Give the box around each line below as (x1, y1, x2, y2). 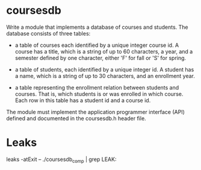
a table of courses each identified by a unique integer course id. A (14, 41, 179, 49)
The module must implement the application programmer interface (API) (6, 108, 185, 115)
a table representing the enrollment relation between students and (14, 83, 179, 91)
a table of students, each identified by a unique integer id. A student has (14, 65, 194, 73)
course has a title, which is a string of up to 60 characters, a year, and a (14, 47, 193, 55)
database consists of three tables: (6, 29, 91, 37)
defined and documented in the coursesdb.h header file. (6, 115, 146, 122)
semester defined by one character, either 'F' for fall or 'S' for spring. (14, 54, 187, 61)
